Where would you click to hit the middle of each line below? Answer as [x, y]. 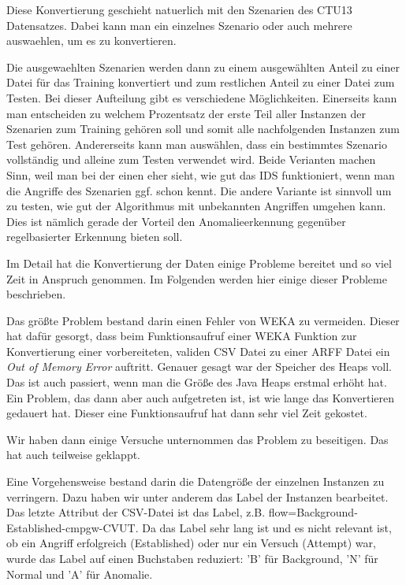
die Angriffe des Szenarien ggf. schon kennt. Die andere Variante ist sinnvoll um [199, 190]
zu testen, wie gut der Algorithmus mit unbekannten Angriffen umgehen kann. [196, 206]
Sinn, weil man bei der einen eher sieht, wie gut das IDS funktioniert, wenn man [201, 174]
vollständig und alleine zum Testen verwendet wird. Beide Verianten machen [191, 159]
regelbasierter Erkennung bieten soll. [95, 237]
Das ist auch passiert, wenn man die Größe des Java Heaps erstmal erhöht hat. [197, 382]
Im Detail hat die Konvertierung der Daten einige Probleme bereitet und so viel [199, 263]
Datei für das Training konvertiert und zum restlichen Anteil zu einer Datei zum [201, 82]
